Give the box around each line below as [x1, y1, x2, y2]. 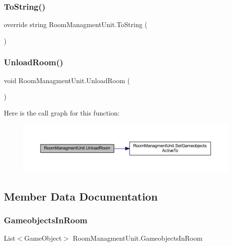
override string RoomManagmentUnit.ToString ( [4, 19, 147, 29]
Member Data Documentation [4, 188, 158, 203]
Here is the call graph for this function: [4, 107, 120, 117]
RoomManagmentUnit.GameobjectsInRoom [72, 233, 203, 243]
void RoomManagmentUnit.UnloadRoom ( [4, 75, 130, 85]
